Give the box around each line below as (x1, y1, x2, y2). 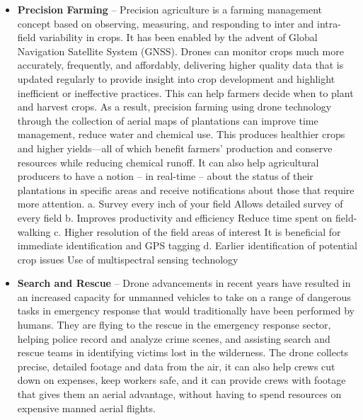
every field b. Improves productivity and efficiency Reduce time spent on (17, 210, 333, 225)
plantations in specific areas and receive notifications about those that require (17, 182, 355, 197)
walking (17, 224, 51, 239)
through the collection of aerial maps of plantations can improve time (17, 113, 318, 127)
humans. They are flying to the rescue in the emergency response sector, (17, 317, 331, 332)
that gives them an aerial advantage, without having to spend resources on (17, 387, 342, 402)
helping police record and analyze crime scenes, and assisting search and (17, 331, 330, 346)
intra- (317, 16, 341, 30)
